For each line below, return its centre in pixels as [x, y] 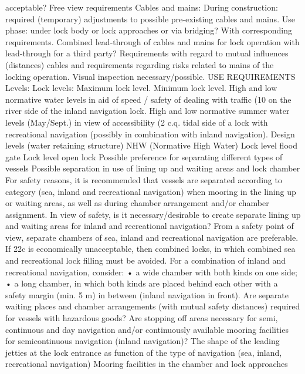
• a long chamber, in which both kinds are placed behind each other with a [142, 283]
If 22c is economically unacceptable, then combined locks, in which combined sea [150, 249]
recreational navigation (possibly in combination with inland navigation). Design [150, 134]
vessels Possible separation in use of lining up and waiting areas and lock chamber [153, 168]
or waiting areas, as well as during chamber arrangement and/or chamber [137, 203]
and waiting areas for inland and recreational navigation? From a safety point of [150, 226]
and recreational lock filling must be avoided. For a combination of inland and [146, 260]
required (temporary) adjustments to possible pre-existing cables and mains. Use [150, 18]
